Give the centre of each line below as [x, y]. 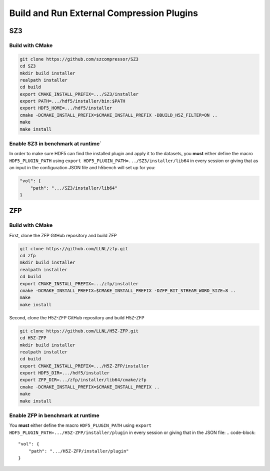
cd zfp [28, 256]
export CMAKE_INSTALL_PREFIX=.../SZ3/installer [79, 94]
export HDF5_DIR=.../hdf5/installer [65, 373]
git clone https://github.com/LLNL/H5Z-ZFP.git [79, 331]
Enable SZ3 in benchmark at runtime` [55, 144]
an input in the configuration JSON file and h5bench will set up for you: [82, 168]
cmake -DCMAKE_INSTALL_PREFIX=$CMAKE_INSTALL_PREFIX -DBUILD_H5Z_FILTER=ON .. [118, 115]
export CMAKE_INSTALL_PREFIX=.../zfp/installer [79, 284]
